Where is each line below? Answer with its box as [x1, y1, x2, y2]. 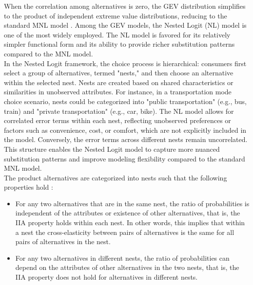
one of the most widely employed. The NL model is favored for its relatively [4, 29, 231, 39]
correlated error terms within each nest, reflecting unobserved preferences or [4, 115, 231, 125]
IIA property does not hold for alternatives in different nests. [15, 272, 198, 282]
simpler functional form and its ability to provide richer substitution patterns [4, 39, 235, 49]
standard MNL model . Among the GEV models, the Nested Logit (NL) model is [4, 20, 247, 30]
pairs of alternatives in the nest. [15, 236, 111, 247]
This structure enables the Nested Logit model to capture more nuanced [4, 143, 220, 154]
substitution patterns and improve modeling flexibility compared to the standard [4, 153, 245, 163]
